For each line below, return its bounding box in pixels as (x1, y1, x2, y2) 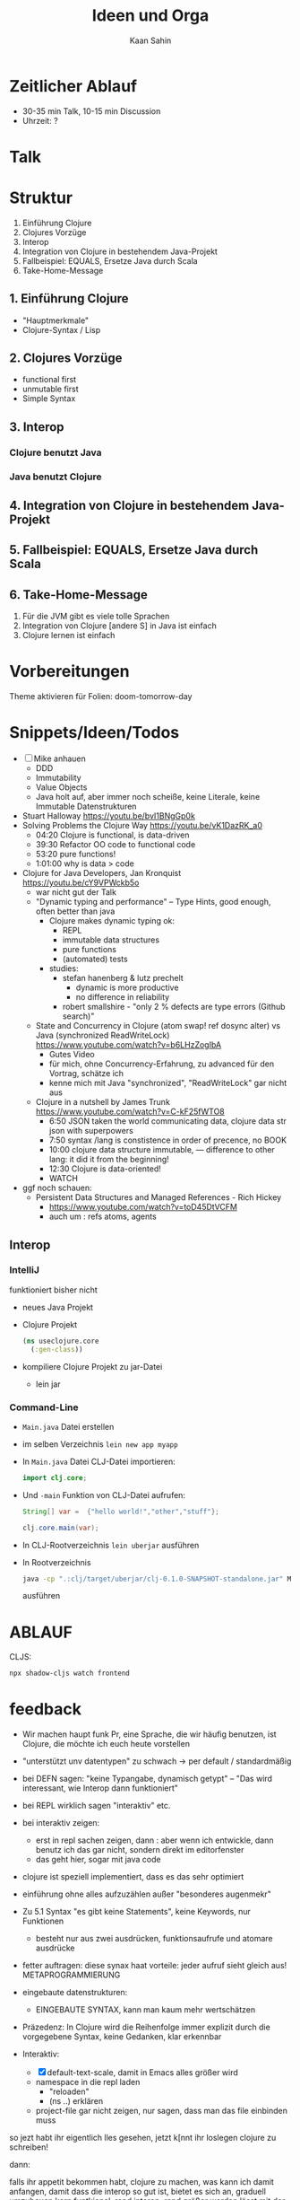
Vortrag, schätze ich (48, 1068, 124, 1079)
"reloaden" (48, 2086, 90, 2097)
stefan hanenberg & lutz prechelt (62, 973, 184, 984)
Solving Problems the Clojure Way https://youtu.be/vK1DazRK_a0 (21, 820, 262, 831)
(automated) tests (62, 953, 128, 965)
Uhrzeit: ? (21, 115, 58, 126)
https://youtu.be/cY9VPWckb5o (21, 877, 140, 889)
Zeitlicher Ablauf (9, 75, 137, 96)
